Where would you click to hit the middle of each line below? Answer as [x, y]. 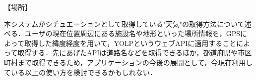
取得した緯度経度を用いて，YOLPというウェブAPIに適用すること [130, 43]
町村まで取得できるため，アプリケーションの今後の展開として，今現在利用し [128, 62]
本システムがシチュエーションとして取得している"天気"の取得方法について [124, 23]
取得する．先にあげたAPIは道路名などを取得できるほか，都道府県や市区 [135, 53]
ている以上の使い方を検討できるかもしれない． [80, 72]
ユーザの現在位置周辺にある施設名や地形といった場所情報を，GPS [132, 33]
